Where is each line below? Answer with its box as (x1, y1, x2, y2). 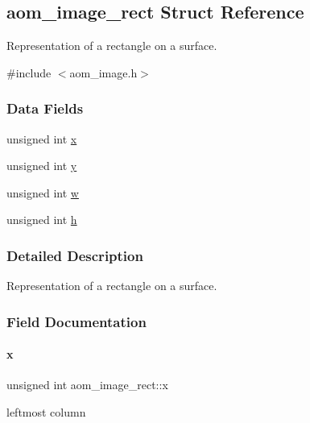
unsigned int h (6, 211, 77, 228)
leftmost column (6, 404, 86, 421)
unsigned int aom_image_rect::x (6, 376, 168, 393)
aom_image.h (69, 64, 138, 81)
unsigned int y (6, 157, 77, 174)
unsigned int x (6, 130, 77, 147)
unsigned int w (6, 184, 79, 201)
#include (6, 64, 52, 81)
